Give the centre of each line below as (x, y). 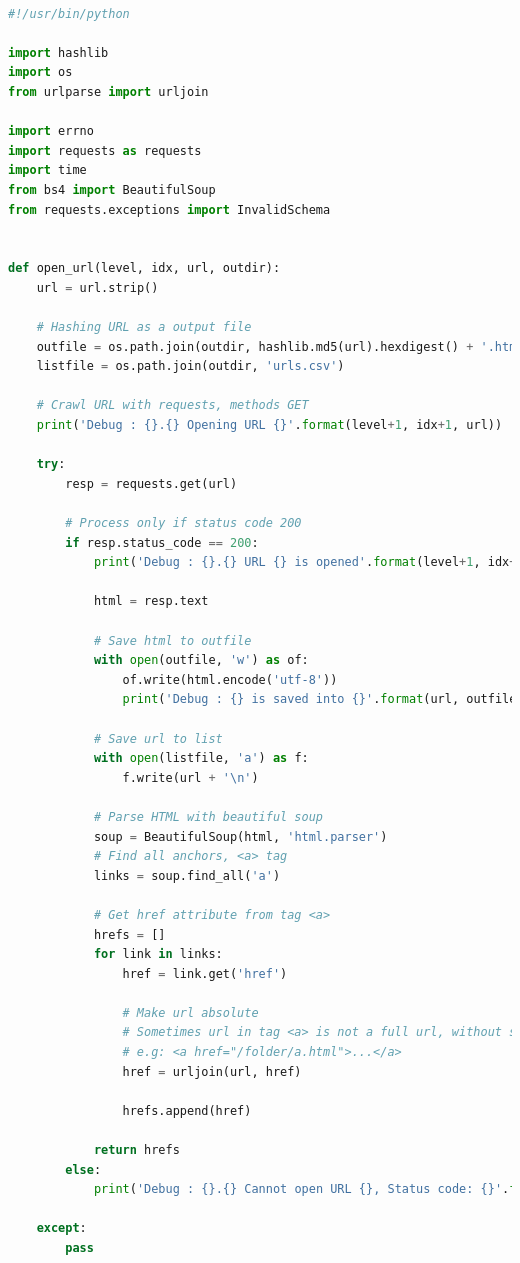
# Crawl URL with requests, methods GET (172, 405)
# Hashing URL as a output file (144, 327)
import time (47, 170)
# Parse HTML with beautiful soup (208, 816)
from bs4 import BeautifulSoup (112, 189)
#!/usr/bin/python (69, 13)
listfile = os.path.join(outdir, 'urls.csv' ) (190, 366)
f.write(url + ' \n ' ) (190, 777)
